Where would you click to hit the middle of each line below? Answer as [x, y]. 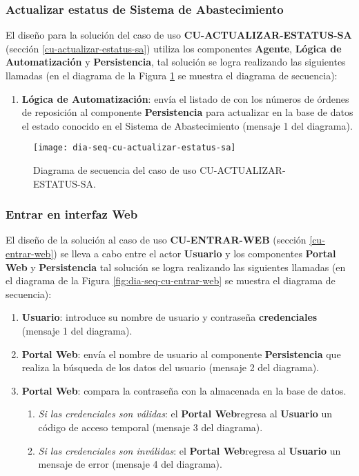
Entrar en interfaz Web [72, 214]
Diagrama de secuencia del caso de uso [115, 170]
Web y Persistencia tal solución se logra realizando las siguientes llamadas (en [176, 267]
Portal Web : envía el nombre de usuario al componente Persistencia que [181, 354]
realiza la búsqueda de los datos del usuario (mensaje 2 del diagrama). [171, 367]
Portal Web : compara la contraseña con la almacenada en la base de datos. [184, 390]
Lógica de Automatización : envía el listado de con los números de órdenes [185, 98]
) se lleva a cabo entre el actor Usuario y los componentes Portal [195, 254]
